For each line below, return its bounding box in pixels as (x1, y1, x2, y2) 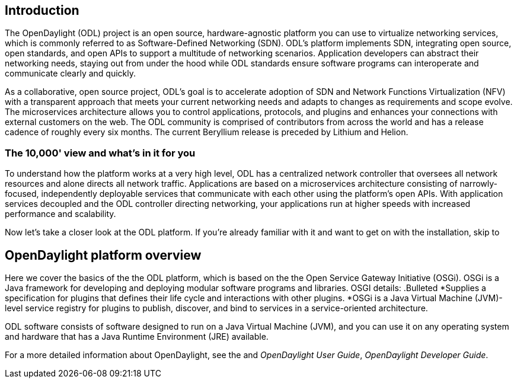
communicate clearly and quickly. (5, 68, 136, 79)
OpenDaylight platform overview (5, 247, 202, 263)
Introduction (5, 3, 79, 18)
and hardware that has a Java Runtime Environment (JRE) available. (5, 331, 269, 342)
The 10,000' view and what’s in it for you (5, 146, 196, 159)
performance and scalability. (5, 209, 116, 219)
